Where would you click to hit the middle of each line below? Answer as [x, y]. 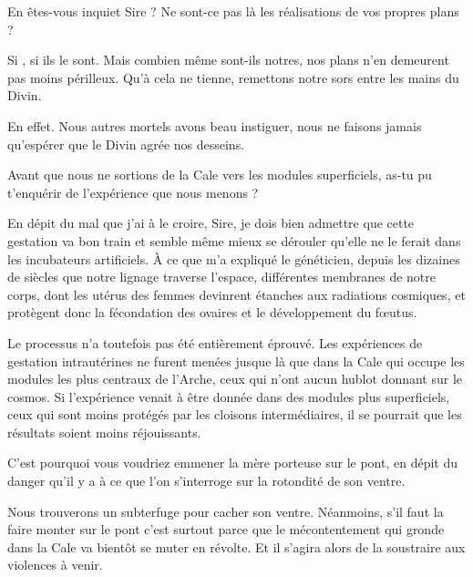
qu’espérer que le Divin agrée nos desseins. [126, 144]
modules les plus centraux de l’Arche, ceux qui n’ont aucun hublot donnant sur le [235, 379]
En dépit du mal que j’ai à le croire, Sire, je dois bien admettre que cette [211, 223]
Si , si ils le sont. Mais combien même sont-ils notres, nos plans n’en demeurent [228, 60]
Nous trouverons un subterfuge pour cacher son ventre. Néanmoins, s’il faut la [226, 511]
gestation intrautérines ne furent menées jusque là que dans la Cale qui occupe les [236, 361]
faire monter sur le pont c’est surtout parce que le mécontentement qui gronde [226, 529]
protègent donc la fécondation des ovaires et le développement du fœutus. [212, 312]
